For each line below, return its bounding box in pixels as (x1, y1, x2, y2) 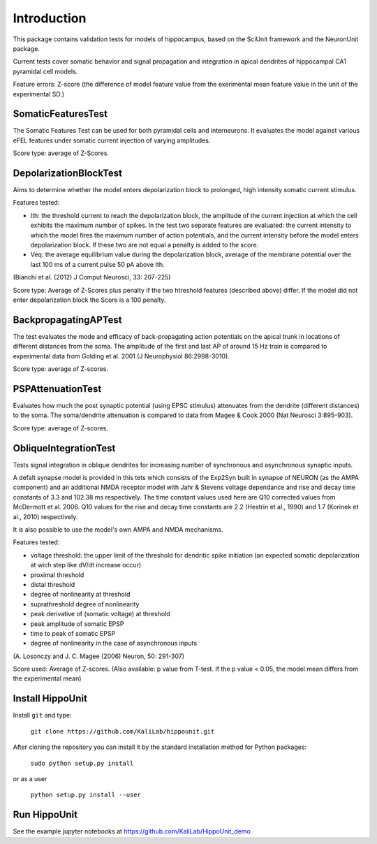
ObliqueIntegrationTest (13, 442, 116, 454)
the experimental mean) (13, 674, 82, 683)
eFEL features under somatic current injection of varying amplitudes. (13, 136, 211, 145)
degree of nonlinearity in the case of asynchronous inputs (30, 639, 198, 648)
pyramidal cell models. (13, 67, 78, 75)
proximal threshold (30, 570, 84, 579)
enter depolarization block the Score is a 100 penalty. (13, 296, 167, 304)
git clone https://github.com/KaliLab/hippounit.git (30, 727, 215, 735)
